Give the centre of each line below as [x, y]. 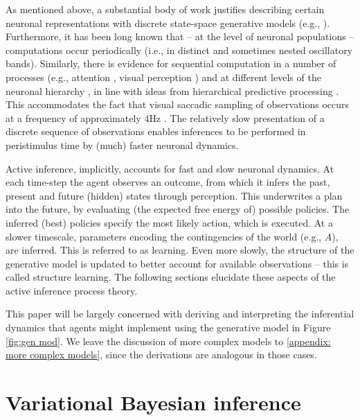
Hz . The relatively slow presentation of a [237, 117]
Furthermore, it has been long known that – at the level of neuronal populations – [180, 36]
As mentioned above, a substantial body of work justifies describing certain [165, 9]
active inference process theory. [72, 290]
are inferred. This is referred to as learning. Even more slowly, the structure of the [180, 250]
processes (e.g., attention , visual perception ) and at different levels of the [163, 77]
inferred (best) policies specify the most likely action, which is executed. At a [169, 222]
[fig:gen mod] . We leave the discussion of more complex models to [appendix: [168, 341]
